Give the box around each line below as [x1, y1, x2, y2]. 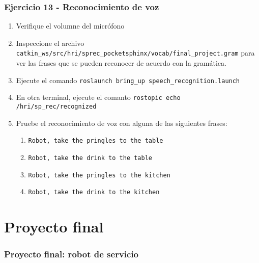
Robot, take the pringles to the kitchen [28, 171, 170, 179]
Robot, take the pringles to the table [28, 137, 163, 145]
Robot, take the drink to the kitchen [28, 189, 160, 196]
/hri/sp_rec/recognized [16, 102, 97, 110]
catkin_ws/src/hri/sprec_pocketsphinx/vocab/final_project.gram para [16, 47, 255, 58]
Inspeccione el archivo [16, 37, 84, 48]
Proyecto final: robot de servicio [4, 248, 139, 260]
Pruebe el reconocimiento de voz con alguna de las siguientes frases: [16, 117, 227, 128]
